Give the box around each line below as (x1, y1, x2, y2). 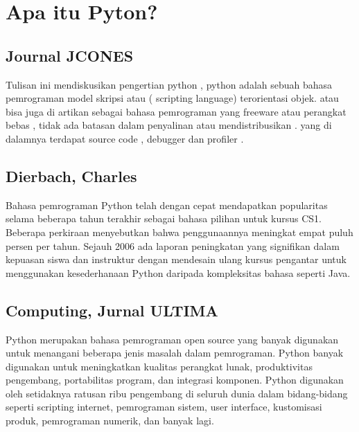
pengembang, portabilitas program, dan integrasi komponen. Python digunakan (6, 372, 344, 387)
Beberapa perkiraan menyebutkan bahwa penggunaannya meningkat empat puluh (6, 224, 353, 239)
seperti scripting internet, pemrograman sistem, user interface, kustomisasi (6, 399, 322, 414)
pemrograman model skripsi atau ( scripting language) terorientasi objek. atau (6, 91, 339, 105)
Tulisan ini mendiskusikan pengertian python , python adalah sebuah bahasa (6, 77, 333, 91)
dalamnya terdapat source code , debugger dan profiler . (6, 131, 244, 145)
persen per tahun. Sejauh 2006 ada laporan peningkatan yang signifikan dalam (6, 238, 340, 253)
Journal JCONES (6, 44, 134, 66)
